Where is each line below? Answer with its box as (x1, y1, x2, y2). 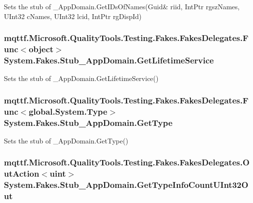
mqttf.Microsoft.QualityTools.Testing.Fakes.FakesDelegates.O (4, 156, 250, 168)
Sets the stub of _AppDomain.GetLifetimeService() (4, 73, 159, 83)
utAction (4, 167, 40, 180)
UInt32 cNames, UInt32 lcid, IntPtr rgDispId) (4, 11, 142, 21)
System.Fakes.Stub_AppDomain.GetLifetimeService (4, 54, 214, 66)
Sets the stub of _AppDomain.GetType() (4, 135, 128, 145)
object (28, 43, 54, 55)
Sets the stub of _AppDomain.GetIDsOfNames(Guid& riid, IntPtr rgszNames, (4, 1, 240, 11)
